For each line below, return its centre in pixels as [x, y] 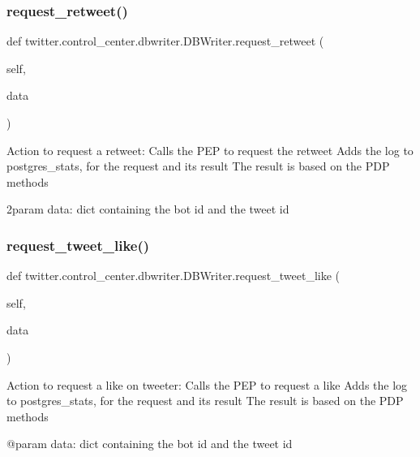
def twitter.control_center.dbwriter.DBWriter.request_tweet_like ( [174, 276]
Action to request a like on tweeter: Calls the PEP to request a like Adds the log [207, 384]
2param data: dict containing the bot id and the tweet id [148, 209]
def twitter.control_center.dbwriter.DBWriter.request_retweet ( [165, 41]
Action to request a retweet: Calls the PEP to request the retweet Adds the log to [210, 150]
